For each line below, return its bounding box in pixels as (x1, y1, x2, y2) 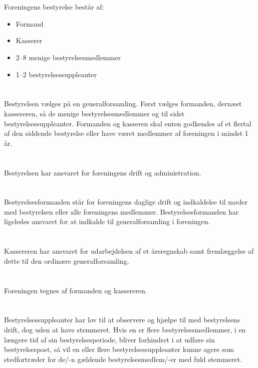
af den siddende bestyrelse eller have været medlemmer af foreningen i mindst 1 (4, 128, 248, 138)
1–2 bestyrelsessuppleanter (16, 69, 97, 79)
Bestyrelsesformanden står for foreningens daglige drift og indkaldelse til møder (4, 197, 247, 207)
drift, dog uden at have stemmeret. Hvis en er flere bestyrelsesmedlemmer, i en (4, 324, 246, 334)
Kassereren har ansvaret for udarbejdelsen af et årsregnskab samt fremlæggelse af (4, 246, 254, 256)
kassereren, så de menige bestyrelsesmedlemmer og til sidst (4, 108, 185, 118)
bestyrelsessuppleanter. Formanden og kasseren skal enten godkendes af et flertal (4, 118, 251, 128)
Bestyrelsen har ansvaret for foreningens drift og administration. (4, 167, 201, 177)
